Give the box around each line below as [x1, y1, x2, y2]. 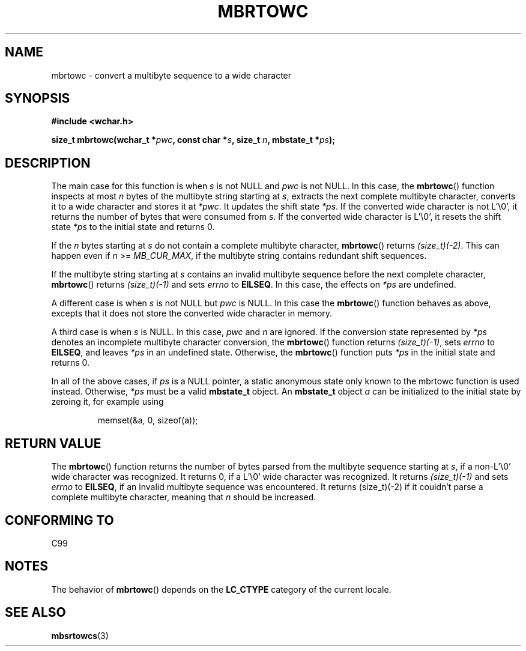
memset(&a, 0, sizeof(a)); [97, 415, 198, 426]
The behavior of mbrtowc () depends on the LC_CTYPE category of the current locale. [51, 584, 391, 595]
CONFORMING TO [5, 512, 114, 528]
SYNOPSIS [5, 91, 70, 106]
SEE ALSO [5, 605, 66, 620]
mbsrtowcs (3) [51, 630, 109, 641]
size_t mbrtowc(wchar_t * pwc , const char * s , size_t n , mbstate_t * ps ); [51, 135, 336, 145]
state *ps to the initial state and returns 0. [51, 222, 215, 232]
